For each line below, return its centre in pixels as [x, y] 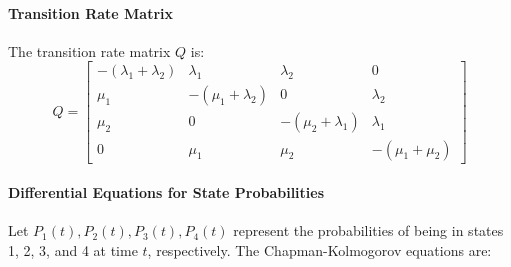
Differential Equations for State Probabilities [166, 192]
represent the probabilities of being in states [368, 230]
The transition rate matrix [89, 50]
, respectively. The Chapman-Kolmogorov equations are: [319, 249]
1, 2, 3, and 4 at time [73, 249]
